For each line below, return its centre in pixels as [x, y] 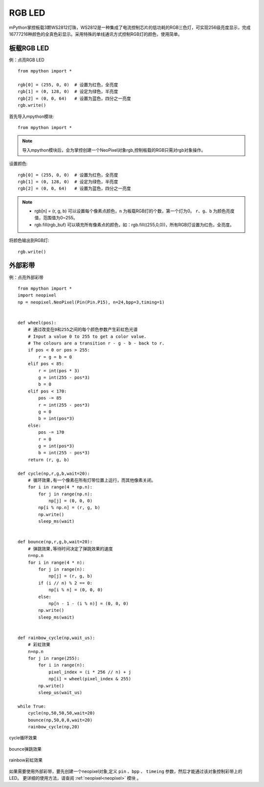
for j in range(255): [54, 659]
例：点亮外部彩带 [26, 277]
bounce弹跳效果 [25, 749]
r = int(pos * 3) [59, 370]
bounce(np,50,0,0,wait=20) [60, 720]
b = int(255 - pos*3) [64, 453]
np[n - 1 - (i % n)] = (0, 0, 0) [89, 603]
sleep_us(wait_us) [60, 693]
